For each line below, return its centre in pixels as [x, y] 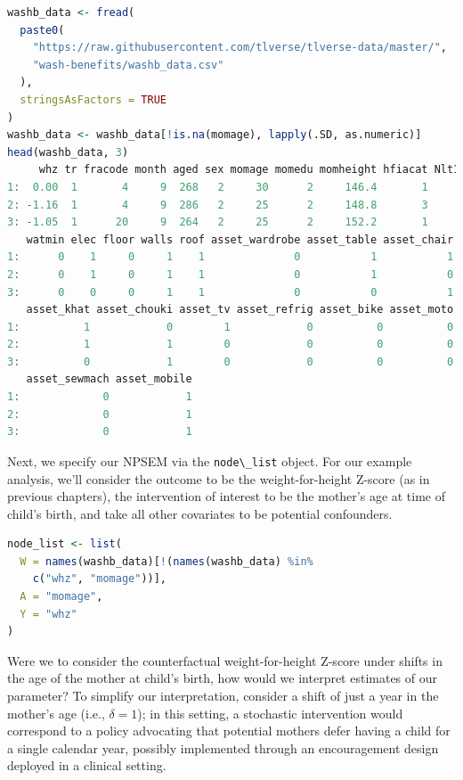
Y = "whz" [49, 614]
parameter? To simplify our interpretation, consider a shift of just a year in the [223, 696]
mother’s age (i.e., [56, 713]
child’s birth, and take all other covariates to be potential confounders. [200, 513]
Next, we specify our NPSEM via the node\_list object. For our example [210, 460]
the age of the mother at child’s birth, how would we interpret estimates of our [223, 678]
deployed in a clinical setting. [87, 765]
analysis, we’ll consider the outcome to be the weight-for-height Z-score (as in [219, 478]
